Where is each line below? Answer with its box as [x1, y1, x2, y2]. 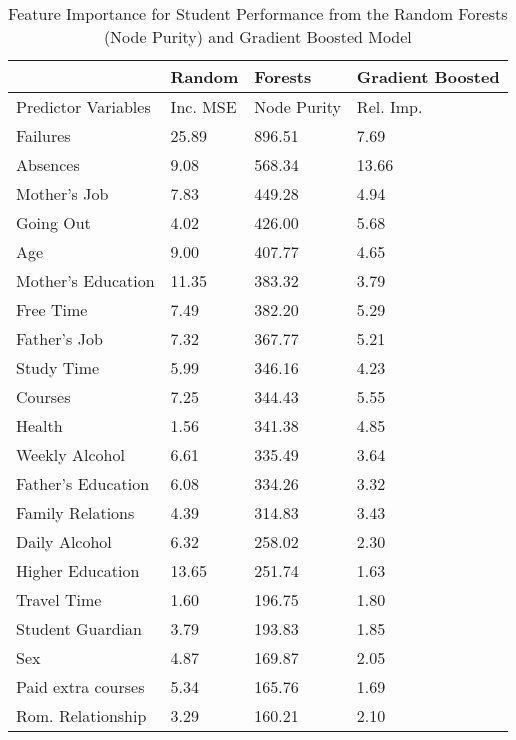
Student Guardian [16, 617, 142, 640]
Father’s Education [16, 472, 150, 495]
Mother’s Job [16, 182, 109, 205]
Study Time [16, 356, 100, 379]
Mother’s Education [16, 269, 155, 292]
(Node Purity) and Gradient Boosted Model [103, 25, 412, 48]
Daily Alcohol [16, 530, 112, 553]
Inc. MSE [170, 95, 237, 118]
